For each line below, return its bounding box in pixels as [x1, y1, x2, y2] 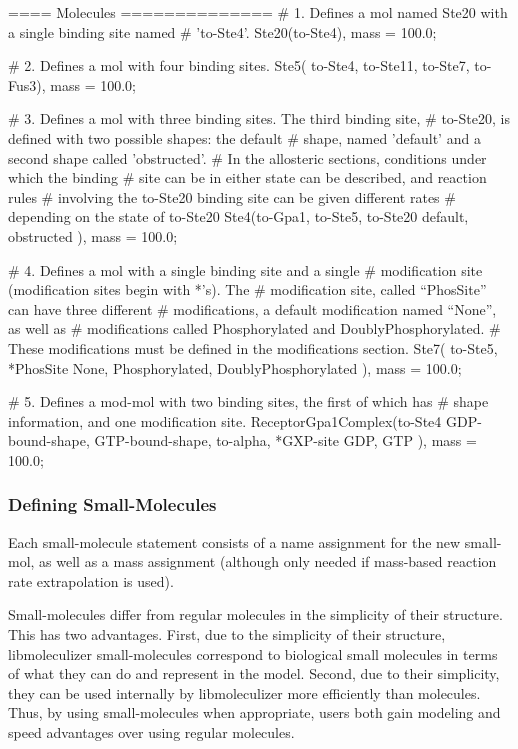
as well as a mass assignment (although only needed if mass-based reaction [39, 551, 497, 572]
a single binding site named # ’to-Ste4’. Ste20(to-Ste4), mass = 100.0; [8, 21, 437, 42]
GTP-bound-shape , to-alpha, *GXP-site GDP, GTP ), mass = [94, 430, 477, 451]
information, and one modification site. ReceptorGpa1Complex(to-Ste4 [8, 410, 442, 431]
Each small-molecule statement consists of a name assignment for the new [8, 531, 461, 552]
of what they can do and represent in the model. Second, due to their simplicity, [8, 663, 500, 684]
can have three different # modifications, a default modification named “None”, [8, 298, 497, 319]
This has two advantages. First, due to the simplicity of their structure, [8, 624, 446, 645]
